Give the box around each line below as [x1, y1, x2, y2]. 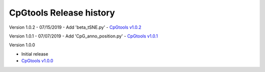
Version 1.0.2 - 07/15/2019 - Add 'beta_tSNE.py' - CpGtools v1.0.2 [9, 24, 142, 30]
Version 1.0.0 [9, 42, 35, 48]
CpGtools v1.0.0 [21, 58, 53, 64]
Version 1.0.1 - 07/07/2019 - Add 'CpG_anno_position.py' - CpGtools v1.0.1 [9, 33, 158, 39]
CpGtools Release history [9, 7, 115, 18]
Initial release [21, 51, 49, 57]
